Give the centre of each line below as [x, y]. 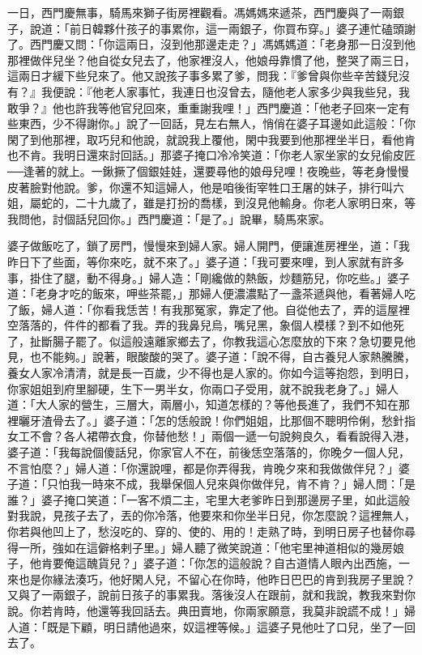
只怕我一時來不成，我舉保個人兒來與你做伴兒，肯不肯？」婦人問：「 [225, 484]
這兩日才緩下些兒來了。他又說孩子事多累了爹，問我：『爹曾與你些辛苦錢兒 [203, 76]
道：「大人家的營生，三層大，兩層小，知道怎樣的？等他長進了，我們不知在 [203, 404]
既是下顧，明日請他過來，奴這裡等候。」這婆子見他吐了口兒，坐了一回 [231, 626]
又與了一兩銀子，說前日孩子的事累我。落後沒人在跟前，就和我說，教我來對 [206, 595]
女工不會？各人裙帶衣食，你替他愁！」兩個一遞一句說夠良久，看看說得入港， [211, 436]
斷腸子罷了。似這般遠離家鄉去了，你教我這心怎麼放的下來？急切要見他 [228, 340]
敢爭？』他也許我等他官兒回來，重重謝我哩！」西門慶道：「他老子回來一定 [203, 107]
